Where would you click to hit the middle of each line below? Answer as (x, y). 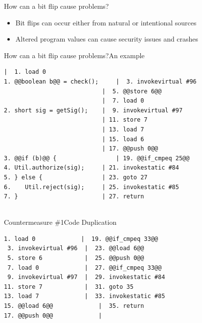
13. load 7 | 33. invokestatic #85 (85, 296)
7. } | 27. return (74, 197)
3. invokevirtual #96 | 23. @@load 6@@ (76, 248)
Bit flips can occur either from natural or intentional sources (106, 22)
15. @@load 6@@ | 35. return (74, 306)
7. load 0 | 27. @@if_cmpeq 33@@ (85, 268)
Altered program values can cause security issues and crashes (107, 39)
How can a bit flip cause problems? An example (74, 55)
